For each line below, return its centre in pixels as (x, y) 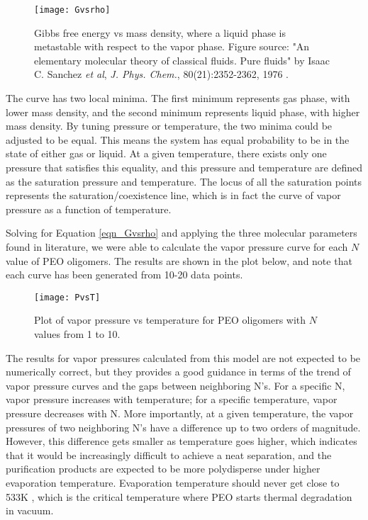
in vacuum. (30, 510)
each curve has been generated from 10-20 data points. (124, 275)
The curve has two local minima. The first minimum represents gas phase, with (178, 98)
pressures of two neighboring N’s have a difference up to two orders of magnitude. (183, 427)
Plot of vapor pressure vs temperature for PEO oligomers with (170, 320)
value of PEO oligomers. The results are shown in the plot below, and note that (179, 260)
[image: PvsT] (67, 297)
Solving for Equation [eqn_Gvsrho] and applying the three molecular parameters (182, 233)
